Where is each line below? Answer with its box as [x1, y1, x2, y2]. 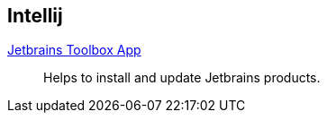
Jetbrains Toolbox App [7, 42, 141, 58]
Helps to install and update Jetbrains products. [43, 70, 321, 86]
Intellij [7, 4, 63, 27]
